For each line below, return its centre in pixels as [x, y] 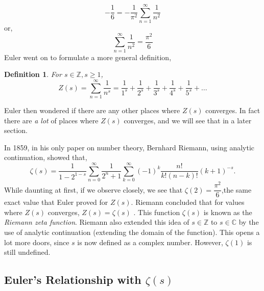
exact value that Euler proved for [56, 202]
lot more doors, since [37, 242]
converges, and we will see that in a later [188, 120]
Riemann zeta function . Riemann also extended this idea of [97, 222]
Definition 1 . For [33, 74]
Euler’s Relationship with [73, 280]
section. [16, 130]
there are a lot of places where [51, 120]
